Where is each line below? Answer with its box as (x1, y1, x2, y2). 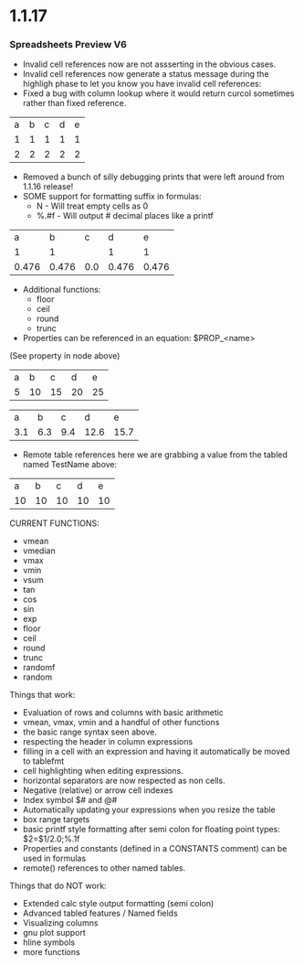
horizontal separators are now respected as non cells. (22, 775, 225, 787)
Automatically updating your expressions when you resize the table (22, 804, 276, 815)
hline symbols (22, 937, 76, 948)
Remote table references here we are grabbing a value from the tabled (22, 449, 288, 460)
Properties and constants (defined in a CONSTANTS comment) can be (22, 843, 288, 854)
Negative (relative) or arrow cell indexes (22, 785, 173, 796)
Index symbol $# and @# (22, 795, 118, 806)
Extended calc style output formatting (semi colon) (22, 898, 215, 909)
